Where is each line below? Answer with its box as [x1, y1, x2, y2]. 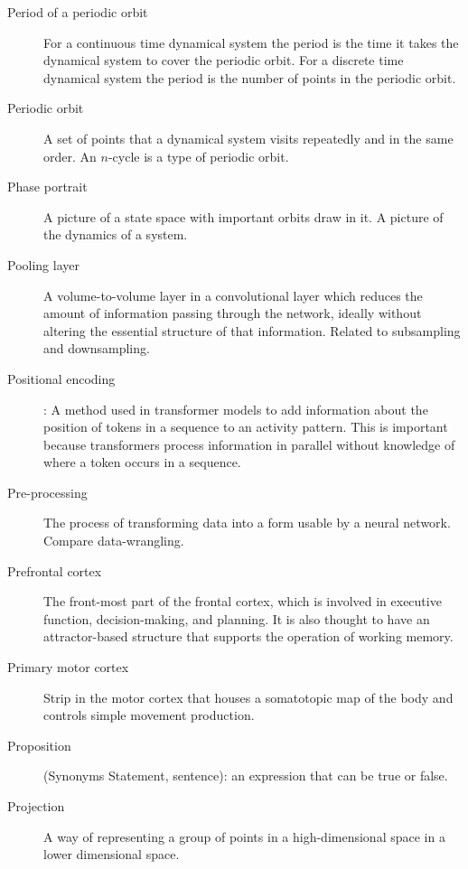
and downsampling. [43, 339, 150, 358]
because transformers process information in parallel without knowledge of [43, 434, 455, 453]
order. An [43, 146, 97, 165]
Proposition [7, 735, 71, 754]
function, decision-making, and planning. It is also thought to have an [43, 609, 430, 628]
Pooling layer [7, 255, 80, 274]
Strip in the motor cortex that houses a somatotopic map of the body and [43, 687, 454, 706]
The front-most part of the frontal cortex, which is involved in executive [43, 592, 442, 611]
